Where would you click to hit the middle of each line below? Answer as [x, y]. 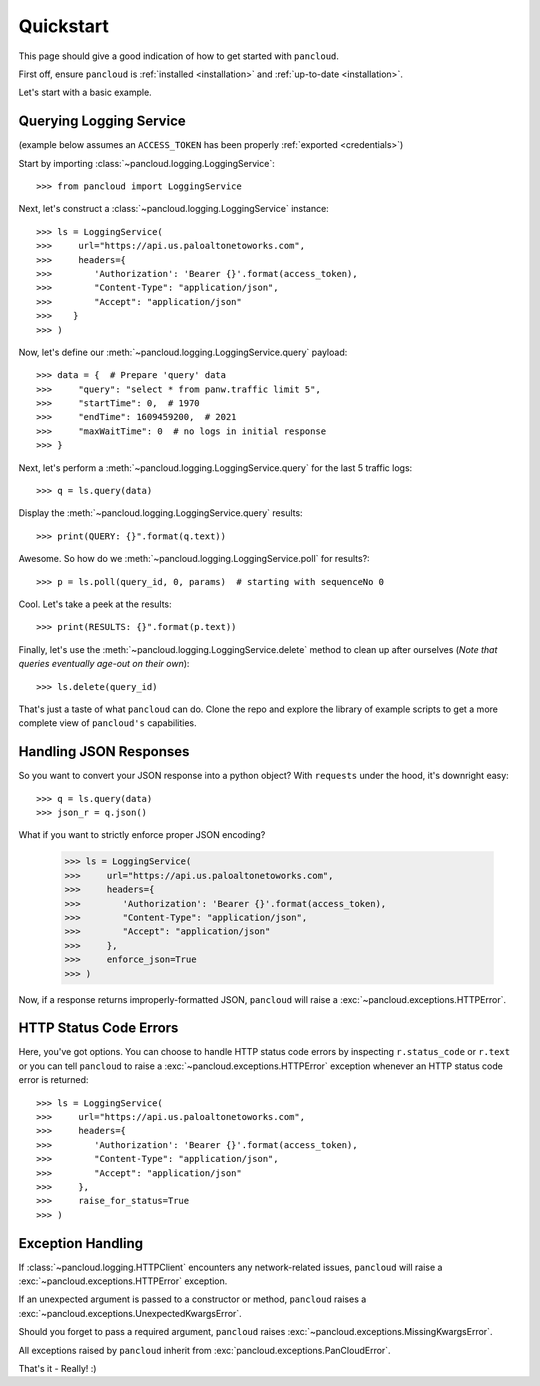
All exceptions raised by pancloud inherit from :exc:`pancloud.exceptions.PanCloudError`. [204, 1350]
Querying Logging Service [102, 121]
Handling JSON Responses [104, 751]
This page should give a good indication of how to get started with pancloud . [179, 56]
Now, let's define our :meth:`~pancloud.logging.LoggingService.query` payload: [183, 352]
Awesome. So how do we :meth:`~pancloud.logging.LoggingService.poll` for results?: [194, 559]
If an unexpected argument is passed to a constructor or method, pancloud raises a [192, 1299]
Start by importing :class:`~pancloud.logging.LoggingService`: [146, 163]
